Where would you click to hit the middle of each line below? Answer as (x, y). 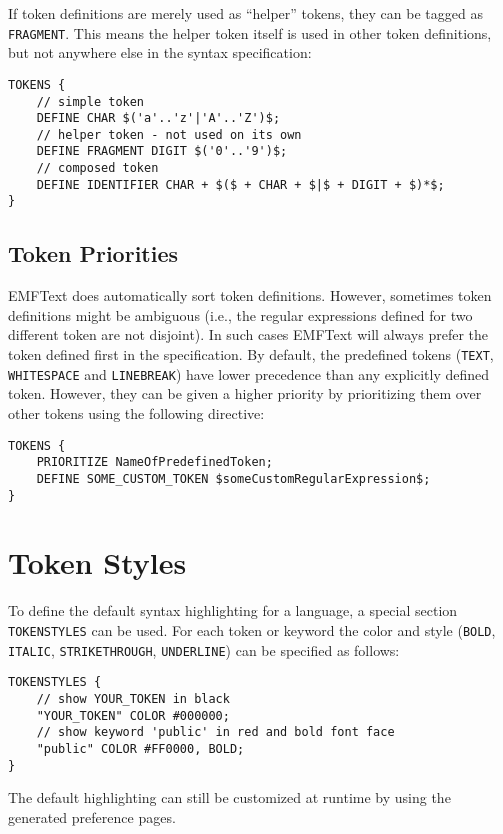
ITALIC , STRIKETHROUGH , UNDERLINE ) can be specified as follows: (204, 649)
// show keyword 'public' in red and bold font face (215, 732)
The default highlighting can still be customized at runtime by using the (229, 797)
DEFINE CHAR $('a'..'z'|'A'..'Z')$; (158, 118)
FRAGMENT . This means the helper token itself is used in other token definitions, (250, 32)
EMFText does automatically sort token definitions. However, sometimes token (250, 295)
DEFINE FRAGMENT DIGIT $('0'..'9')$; (162, 151)
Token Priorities (93, 253)
